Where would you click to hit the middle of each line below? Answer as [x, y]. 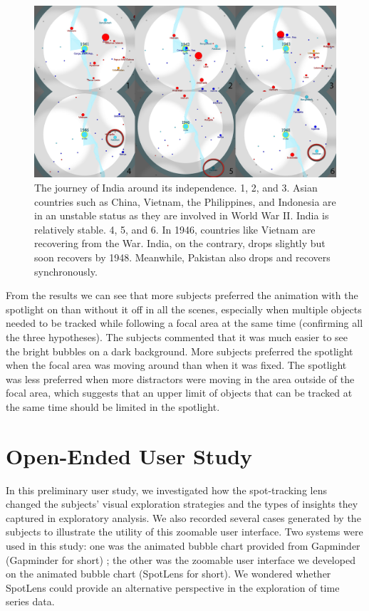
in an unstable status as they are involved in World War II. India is [182, 215]
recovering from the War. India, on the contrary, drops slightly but [180, 243]
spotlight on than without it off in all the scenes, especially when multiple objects [184, 309]
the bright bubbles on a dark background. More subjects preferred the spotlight [180, 351]
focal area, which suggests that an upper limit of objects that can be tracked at [179, 393]
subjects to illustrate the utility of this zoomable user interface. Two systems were [184, 532]
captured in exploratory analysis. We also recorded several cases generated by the [183, 517]
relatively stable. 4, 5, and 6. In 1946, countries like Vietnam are [175, 229]
